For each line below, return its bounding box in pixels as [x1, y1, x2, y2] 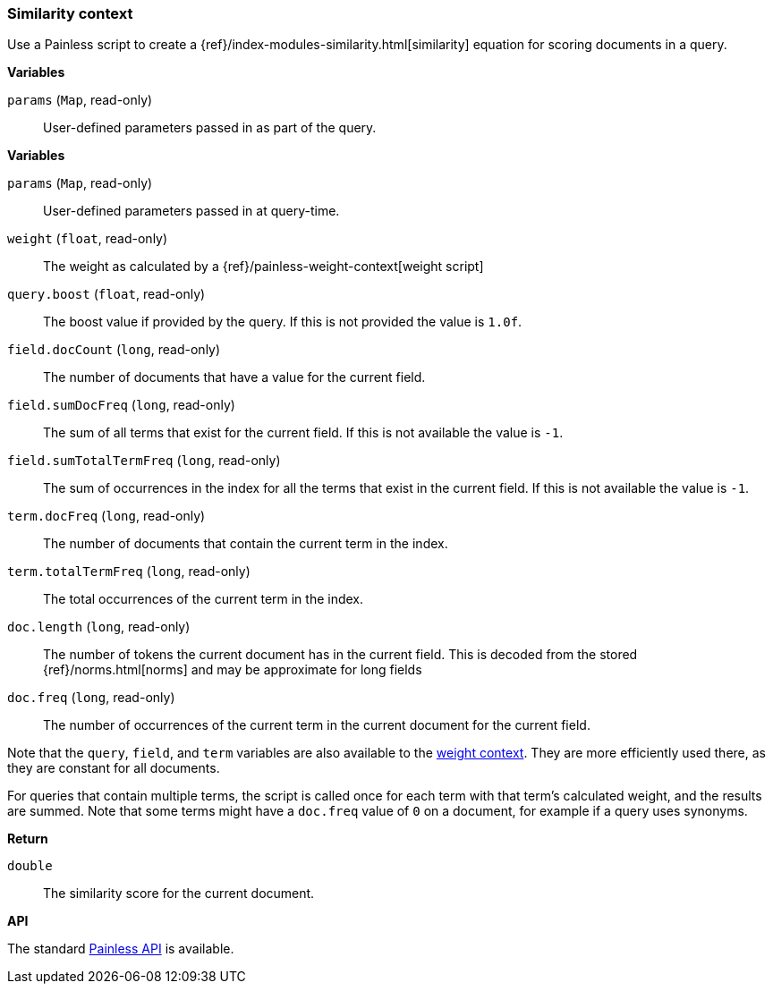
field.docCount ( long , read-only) [7, 342, 221, 358]
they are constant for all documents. [7, 760, 220, 776]
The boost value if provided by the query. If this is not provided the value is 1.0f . [43, 314, 522, 330]
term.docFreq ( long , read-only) [7, 508, 206, 524]
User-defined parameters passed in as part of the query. [43, 120, 377, 136]
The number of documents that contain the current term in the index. [43, 536, 448, 552]
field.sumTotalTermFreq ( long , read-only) [7, 453, 281, 469]
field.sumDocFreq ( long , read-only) [7, 397, 235, 413]
